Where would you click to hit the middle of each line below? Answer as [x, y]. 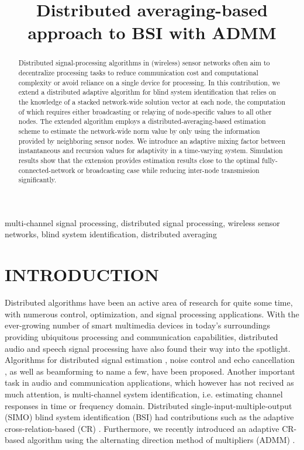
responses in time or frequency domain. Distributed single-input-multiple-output [148, 405]
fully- [270, 160]
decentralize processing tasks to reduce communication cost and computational [138, 73]
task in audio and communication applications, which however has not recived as [149, 382]
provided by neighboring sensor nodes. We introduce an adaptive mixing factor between [152, 141]
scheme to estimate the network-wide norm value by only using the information [139, 131]
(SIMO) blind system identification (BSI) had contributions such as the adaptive [149, 417]
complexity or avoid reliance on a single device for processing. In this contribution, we [149, 82]
